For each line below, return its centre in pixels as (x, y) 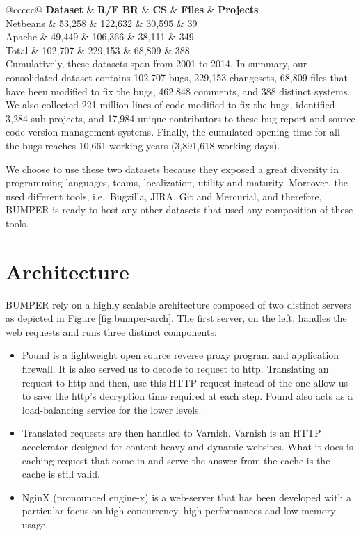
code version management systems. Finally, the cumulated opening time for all (173, 132)
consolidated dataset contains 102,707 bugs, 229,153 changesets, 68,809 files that (177, 77)
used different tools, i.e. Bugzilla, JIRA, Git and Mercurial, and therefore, (164, 196)
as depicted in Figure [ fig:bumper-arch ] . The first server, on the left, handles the (176, 318)
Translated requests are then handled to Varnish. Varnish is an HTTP (171, 433)
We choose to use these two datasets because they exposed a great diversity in (172, 169)
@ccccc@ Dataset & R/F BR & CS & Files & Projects (132, 9)
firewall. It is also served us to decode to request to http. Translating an (175, 368)
